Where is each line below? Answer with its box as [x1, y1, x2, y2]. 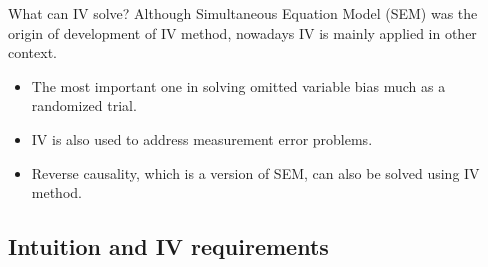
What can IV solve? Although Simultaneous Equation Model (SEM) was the [8, 3, 478, 23]
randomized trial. [31, 95, 137, 116]
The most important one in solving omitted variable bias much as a [31, 75, 446, 96]
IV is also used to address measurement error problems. [31, 128, 373, 149]
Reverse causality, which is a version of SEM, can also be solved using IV [31, 162, 480, 183]
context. [8, 42, 57, 63]
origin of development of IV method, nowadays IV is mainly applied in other [8, 22, 477, 43]
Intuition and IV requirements [8, 231, 329, 262]
